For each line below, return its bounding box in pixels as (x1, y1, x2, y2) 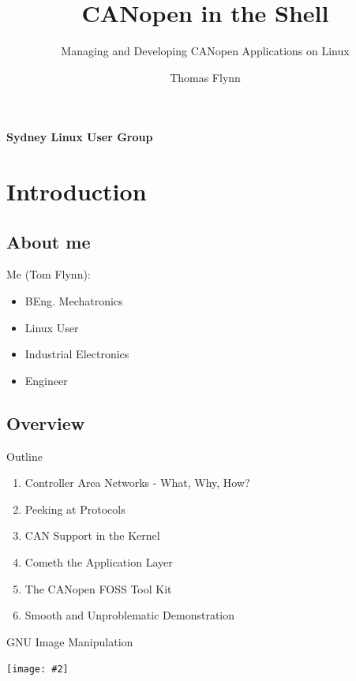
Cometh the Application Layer (24, 554, 173, 571)
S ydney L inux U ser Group (6, 129, 153, 145)
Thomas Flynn (170, 69, 241, 85)
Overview (6, 410, 85, 435)
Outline (6, 447, 43, 464)
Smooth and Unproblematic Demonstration (24, 607, 235, 623)
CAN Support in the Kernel (24, 527, 160, 544)
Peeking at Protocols (24, 500, 126, 517)
